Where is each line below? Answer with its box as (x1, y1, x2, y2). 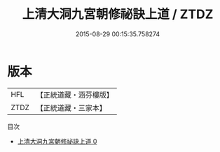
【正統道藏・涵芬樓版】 (36, 90, 114, 100)
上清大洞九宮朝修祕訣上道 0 (17, 137, 97, 145)
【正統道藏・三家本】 (36, 102, 107, 112)
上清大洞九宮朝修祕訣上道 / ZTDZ (22, 6, 214, 22)
